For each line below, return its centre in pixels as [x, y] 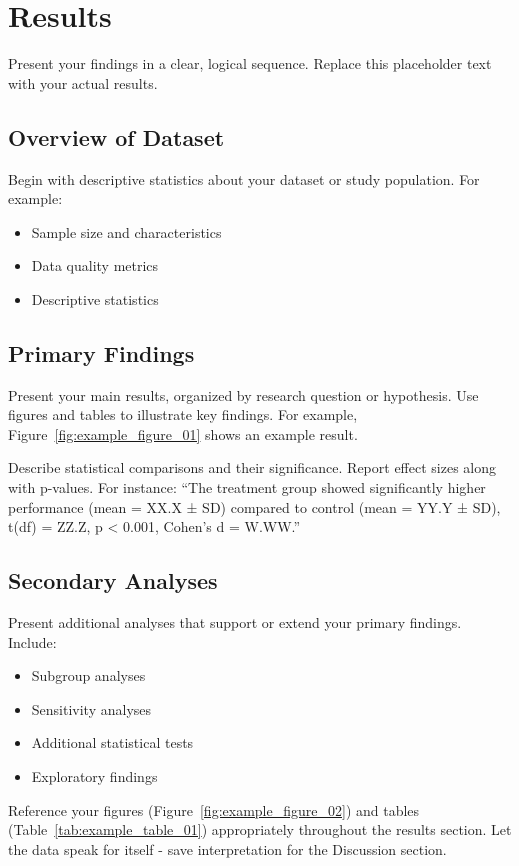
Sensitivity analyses [91, 708]
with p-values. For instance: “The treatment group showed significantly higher [247, 487]
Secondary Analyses [113, 580]
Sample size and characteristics [126, 231]
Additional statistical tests [112, 742]
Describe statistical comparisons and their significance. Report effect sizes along [252, 467]
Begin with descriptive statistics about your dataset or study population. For [244, 178]
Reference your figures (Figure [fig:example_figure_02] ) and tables [214, 809]
